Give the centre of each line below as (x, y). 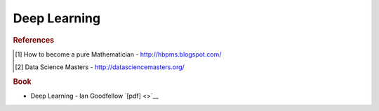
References (34, 40)
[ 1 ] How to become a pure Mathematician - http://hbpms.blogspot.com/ (118, 54)
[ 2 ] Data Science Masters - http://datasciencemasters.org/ (100, 67)
